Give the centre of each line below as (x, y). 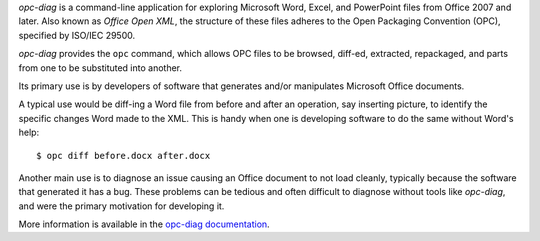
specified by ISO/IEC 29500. (77, 35)
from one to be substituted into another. (100, 67)
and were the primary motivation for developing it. (121, 206)
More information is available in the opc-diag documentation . (144, 224)
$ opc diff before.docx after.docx (123, 155)
